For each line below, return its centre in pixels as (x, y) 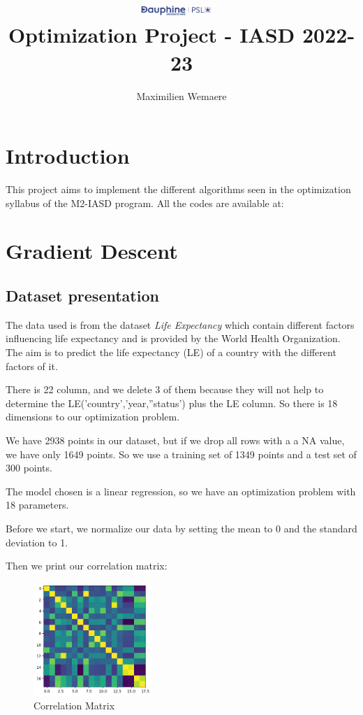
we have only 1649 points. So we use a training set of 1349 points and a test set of (181, 454)
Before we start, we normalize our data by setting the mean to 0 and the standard (181, 528)
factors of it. (32, 366)
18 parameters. (37, 505)
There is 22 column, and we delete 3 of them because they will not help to (165, 389)
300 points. (29, 468)
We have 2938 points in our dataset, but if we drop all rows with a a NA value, (175, 440)
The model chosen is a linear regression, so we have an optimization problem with (181, 491)
